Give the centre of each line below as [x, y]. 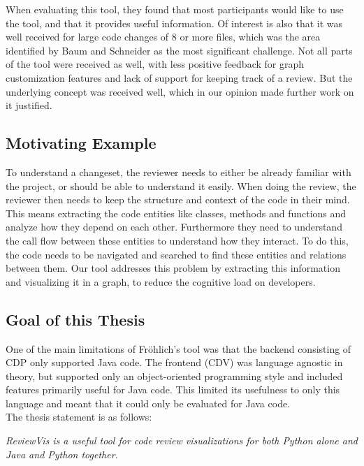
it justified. [29, 105]
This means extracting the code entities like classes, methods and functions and [176, 213]
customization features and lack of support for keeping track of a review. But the [179, 77]
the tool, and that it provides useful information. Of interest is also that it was [174, 23]
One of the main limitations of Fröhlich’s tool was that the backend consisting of [179, 348]
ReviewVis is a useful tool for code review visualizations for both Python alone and [182, 440]
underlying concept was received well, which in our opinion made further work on [180, 91]
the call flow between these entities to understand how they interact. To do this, [177, 240]
